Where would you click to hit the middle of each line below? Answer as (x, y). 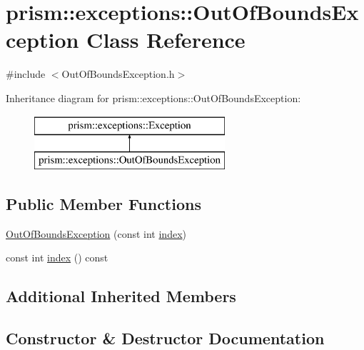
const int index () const (57, 257)
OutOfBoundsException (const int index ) (96, 233)
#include (26, 74)
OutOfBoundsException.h (118, 74)
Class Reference (166, 40)
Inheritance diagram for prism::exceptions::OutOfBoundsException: (153, 97)
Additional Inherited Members (121, 296)
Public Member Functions (103, 204)
